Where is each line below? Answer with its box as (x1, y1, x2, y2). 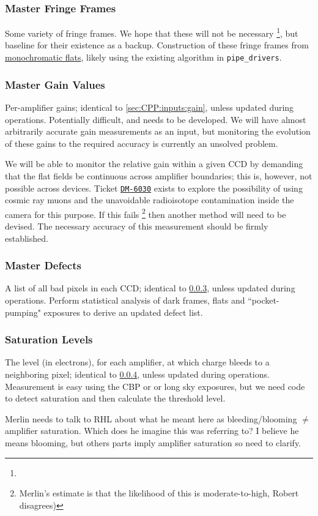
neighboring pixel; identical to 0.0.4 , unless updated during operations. (5, 368, 270, 380)
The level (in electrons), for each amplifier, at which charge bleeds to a (5, 356, 270, 368)
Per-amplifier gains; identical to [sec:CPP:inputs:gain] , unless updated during (5, 100, 294, 113)
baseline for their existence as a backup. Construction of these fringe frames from (5, 39, 309, 51)
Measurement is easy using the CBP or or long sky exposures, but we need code (5, 380, 305, 392)
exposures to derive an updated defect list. (43, 305, 203, 318)
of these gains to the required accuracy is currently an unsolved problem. (5, 136, 278, 149)
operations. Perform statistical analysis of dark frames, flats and (5, 294, 245, 306)
